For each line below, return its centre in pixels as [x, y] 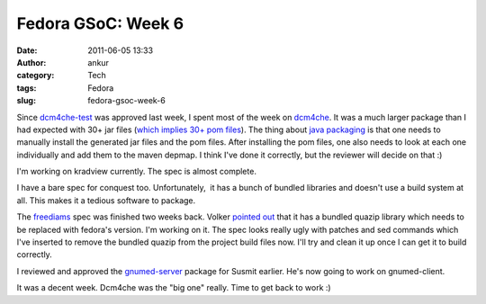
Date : [27, 50]
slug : [26, 101]
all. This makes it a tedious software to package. [106, 200]
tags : [27, 88]
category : [36, 76]
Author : [31, 62]
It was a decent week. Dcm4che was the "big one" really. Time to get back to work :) [174, 288]
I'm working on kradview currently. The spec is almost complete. [136, 172]
